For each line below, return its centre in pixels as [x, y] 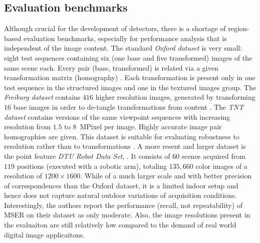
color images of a [221, 166]
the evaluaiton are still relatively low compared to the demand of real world [120, 225]
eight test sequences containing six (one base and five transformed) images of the [128, 57]
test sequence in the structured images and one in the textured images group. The [130, 87]
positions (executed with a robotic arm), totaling [92, 166]
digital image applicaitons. [45, 234]
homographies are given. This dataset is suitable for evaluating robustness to [122, 136]
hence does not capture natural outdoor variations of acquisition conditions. [120, 195]
